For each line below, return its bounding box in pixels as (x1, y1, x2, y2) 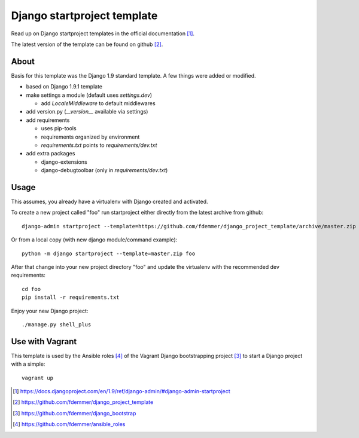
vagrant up (22, 374, 54, 381)
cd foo (22, 286, 41, 292)
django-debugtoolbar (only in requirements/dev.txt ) (41, 167, 168, 174)
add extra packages (26, 150, 75, 157)
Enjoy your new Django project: (11, 307, 89, 314)
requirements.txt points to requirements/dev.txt (41, 141, 157, 149)
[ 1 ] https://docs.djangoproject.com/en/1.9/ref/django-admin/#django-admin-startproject (13, 388, 230, 395)
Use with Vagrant (11, 336, 77, 347)
